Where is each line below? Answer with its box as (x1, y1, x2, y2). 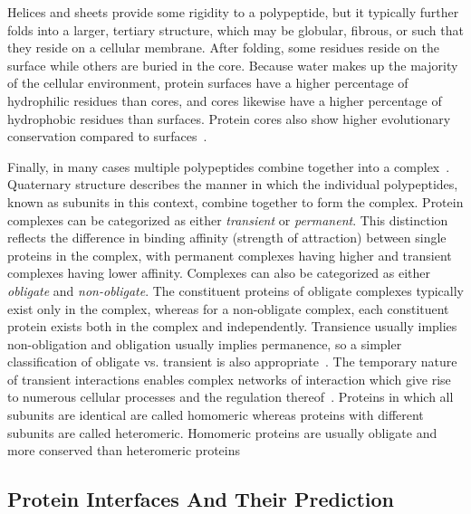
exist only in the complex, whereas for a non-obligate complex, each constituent (7, 299, 449, 318)
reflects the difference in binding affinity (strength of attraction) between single (7, 228, 447, 247)
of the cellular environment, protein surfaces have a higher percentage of (7, 73, 409, 92)
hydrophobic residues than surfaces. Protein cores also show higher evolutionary (7, 109, 451, 128)
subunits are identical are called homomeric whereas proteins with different (7, 405, 424, 424)
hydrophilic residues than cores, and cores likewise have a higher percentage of (7, 90, 442, 109)
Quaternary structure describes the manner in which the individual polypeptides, (7, 175, 458, 194)
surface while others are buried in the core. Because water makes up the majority (7, 55, 458, 74)
